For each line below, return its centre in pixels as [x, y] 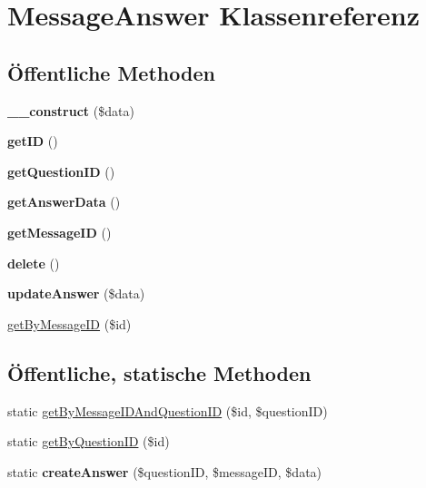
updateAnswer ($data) [76, 293]
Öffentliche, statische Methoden [159, 372]
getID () [33, 141]
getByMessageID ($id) [69, 323]
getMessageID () [59, 232]
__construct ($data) [71, 110]
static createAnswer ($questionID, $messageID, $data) [165, 471]
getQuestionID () [61, 171]
